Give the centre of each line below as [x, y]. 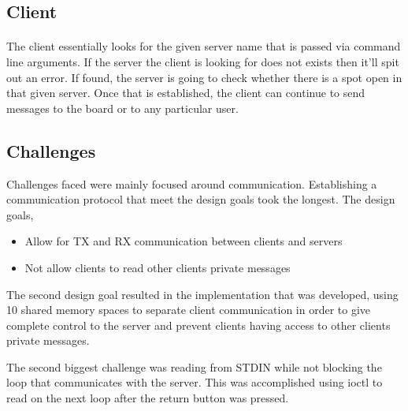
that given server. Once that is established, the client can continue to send [186, 93]
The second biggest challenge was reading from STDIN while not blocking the [194, 366]
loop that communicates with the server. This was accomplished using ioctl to [195, 382]
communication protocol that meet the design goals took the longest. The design [201, 199]
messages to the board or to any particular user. [122, 108]
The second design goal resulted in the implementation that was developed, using [202, 294]
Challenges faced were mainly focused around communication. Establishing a [192, 183]
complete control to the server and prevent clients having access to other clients [198, 325]
